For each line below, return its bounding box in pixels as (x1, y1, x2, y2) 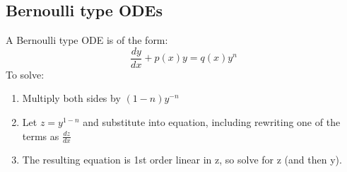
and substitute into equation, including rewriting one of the (83, 115, 341, 130)
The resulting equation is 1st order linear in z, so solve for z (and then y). (22, 152, 342, 167)
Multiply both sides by (22, 91, 121, 105)
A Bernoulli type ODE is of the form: (6, 33, 168, 47)
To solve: (6, 67, 45, 81)
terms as (22, 128, 59, 143)
